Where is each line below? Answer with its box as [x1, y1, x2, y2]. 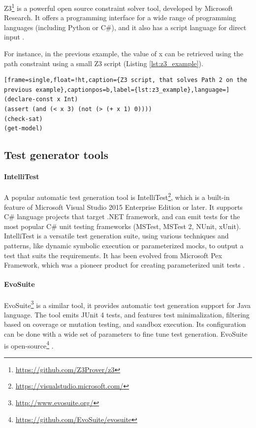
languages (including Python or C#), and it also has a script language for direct [4, 22, 247, 32]
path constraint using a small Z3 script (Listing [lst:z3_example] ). [4, 58, 203, 68]
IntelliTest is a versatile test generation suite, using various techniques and [4, 231, 229, 241]
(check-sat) [4, 115, 43, 122]
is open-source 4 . [4, 339, 54, 350]
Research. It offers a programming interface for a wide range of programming [4, 12, 236, 23]
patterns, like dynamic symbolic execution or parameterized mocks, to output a [4, 240, 244, 250]
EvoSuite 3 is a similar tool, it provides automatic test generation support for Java [4, 298, 251, 310]
